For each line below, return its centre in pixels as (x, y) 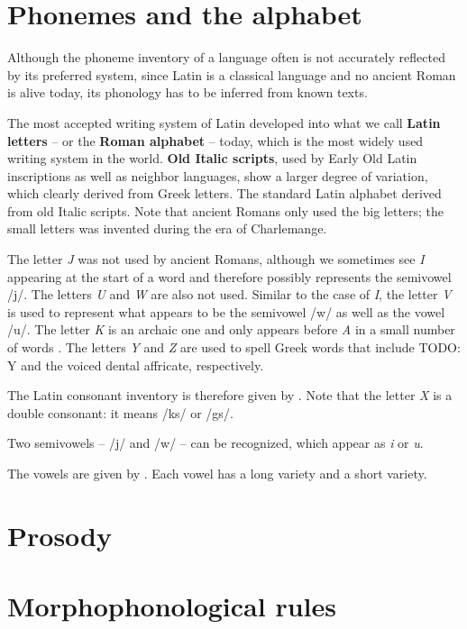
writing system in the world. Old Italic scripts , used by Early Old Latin (212, 158)
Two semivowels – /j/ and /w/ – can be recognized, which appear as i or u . (215, 443)
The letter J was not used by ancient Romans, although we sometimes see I (216, 259)
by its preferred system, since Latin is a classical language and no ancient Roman (232, 74)
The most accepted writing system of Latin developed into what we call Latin (224, 122)
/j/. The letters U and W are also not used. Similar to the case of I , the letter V (229, 294)
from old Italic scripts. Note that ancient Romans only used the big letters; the (226, 210)
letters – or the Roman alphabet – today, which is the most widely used (215, 140)
